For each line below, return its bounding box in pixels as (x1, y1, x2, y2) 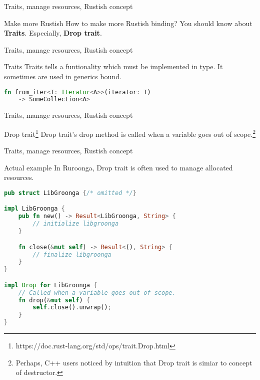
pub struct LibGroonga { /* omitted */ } (4, 189, 136, 197)
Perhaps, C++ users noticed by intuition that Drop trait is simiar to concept (15, 357, 252, 367)
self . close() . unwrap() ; (32, 304, 111, 311)
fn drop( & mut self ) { (18, 296, 90, 304)
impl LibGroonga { (4, 205, 65, 213)
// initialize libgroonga (32, 220, 119, 228)
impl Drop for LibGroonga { (4, 281, 97, 289)
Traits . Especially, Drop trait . (4, 28, 102, 38)
